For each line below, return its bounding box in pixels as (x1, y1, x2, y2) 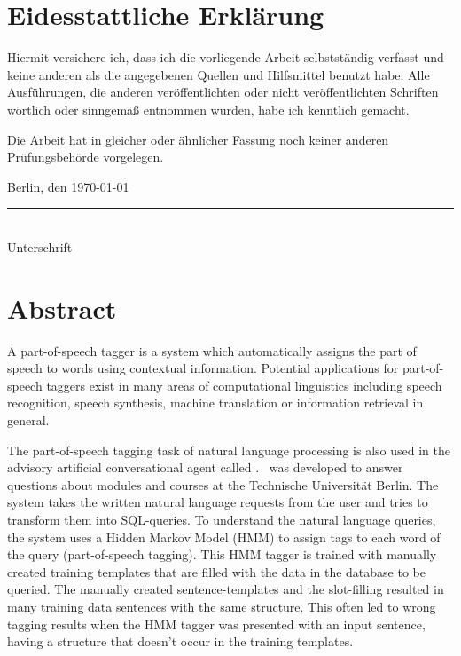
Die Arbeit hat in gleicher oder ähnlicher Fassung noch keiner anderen (7, 130, 389, 148)
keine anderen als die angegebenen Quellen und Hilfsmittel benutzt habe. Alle (7, 65, 430, 83)
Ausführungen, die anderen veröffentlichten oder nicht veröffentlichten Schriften (7, 83, 439, 101)
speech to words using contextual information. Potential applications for (7, 359, 399, 377)
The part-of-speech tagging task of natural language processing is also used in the (7, 440, 450, 459)
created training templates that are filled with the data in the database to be (7, 562, 426, 581)
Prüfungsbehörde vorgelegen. (7, 147, 164, 166)
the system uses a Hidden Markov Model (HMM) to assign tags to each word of (7, 527, 441, 546)
